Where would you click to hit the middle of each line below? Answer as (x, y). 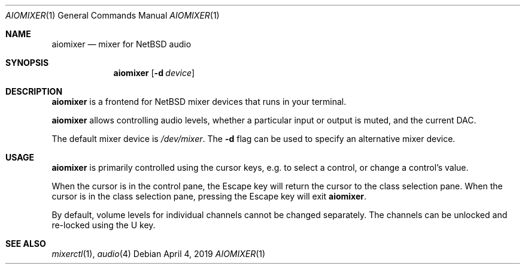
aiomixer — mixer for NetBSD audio (122, 44)
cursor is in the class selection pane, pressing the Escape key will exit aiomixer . (209, 196)
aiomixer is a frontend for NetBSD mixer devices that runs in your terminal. (199, 102)
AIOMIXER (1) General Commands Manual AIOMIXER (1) (113, 15)
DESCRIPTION (34, 91)
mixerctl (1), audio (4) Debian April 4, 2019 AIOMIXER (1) (159, 254)
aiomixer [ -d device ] (154, 73)
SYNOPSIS (27, 63)
